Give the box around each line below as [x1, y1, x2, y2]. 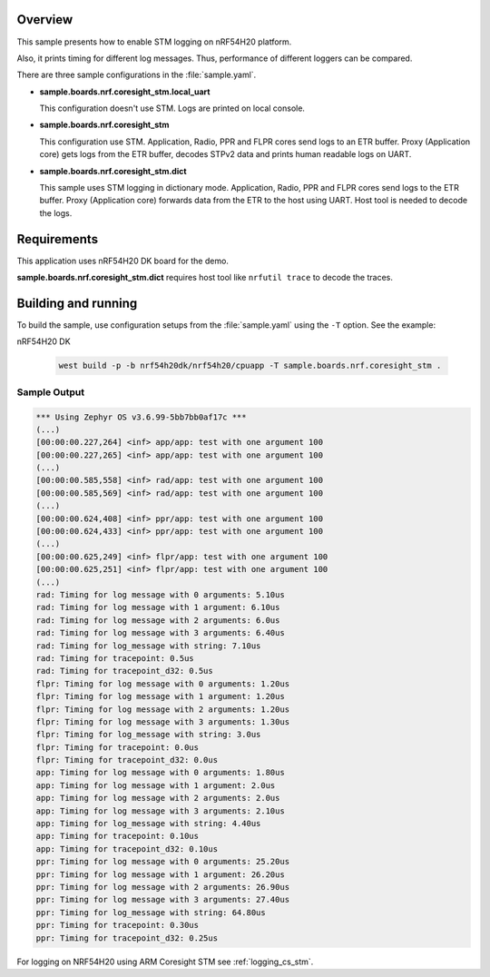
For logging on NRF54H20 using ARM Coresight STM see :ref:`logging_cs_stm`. [16, 956, 314, 967]
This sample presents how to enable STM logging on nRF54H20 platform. [16, 36, 292, 47]
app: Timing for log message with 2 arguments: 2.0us [35, 793, 280, 804]
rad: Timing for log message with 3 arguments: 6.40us [35, 627, 285, 638]
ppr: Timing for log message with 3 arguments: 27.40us [35, 894, 290, 905]
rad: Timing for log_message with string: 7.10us [35, 640, 261, 651]
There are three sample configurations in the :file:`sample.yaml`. [16, 69, 257, 81]
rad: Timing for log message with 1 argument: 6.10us [35, 602, 280, 613]
